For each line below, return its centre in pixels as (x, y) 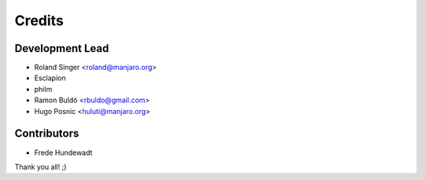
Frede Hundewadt (63, 152)
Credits (39, 20)
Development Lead (62, 48)
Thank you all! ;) (41, 167)
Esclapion (50, 78)
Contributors (47, 134)
